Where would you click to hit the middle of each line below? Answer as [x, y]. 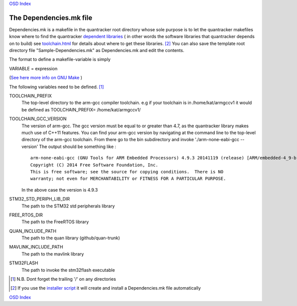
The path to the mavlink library [53, 254]
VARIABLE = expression [33, 68]
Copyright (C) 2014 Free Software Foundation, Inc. [94, 165]
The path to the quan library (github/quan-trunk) [71, 238]
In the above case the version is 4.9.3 [60, 190]
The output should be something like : [77, 147]
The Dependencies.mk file [51, 18]
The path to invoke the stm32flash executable [68, 270]
